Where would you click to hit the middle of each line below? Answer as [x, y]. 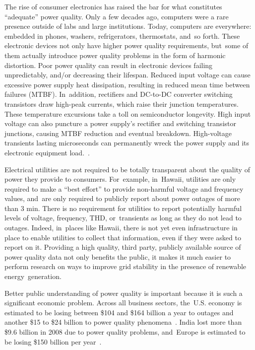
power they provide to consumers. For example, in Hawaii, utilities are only [120, 179]
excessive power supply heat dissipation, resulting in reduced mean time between [127, 84]
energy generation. [33, 276]
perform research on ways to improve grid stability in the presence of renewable [126, 266]
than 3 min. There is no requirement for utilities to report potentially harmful [123, 208]
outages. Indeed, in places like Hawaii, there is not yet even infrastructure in [121, 228]
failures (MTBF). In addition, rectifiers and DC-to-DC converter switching [119, 94]
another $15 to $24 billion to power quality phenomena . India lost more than [123, 322]
